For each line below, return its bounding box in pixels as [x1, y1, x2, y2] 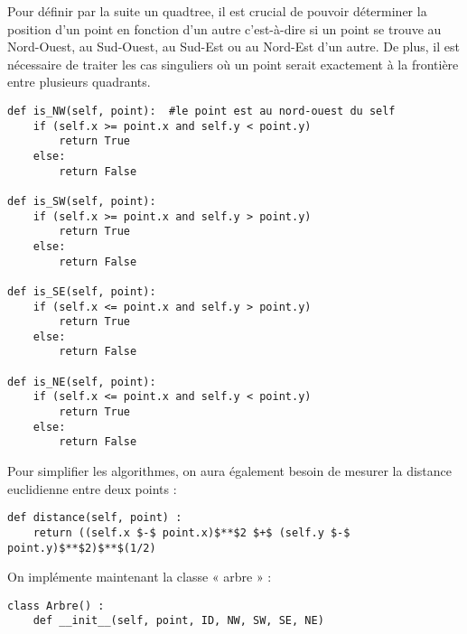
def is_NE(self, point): [7, 375, 156, 388]
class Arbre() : [7, 599, 105, 612]
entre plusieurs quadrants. [7, 72, 151, 91]
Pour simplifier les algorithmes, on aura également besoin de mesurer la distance [7, 462, 453, 480]
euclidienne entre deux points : [7, 479, 177, 498]
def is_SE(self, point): [7, 284, 156, 298]
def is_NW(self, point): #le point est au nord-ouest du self [7, 104, 396, 117]
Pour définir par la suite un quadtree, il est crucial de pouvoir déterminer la [7, 2, 427, 20]
